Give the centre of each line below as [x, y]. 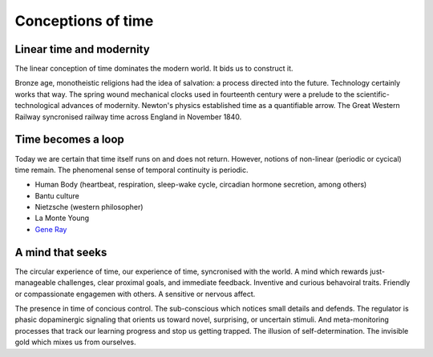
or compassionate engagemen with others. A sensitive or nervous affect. [135, 294]
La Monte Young [62, 218]
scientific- [373, 94]
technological [37, 106]
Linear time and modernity [82, 49]
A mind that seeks [61, 252]
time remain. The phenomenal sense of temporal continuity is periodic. [132, 170]
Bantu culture [57, 195]
